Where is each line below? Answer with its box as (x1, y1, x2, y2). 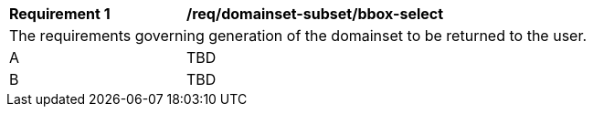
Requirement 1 (9, 5, 111, 23)
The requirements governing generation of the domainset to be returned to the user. (9, 26, 588, 45)
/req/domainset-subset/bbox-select (186, 5, 444, 23)
